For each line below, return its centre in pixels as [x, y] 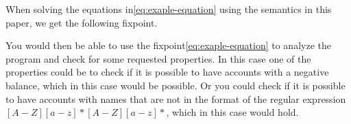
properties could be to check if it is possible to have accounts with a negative [167, 72]
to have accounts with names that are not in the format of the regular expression [176, 98]
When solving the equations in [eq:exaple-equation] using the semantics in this [169, 9]
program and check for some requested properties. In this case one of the [158, 58]
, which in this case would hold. [232, 112]
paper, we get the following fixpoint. [82, 22]
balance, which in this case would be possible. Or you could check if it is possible [175, 85]
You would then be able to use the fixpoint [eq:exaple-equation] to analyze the [168, 45]
